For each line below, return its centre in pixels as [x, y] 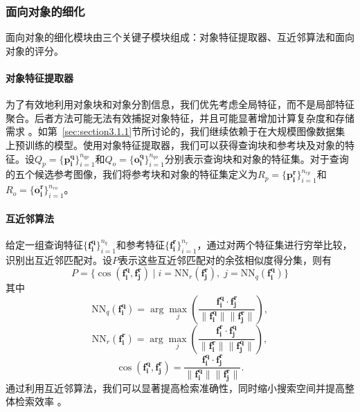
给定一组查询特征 [44, 244]
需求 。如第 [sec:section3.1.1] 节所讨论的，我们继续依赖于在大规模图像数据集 [175, 131]
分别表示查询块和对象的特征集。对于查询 [256, 158]
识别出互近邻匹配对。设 [59, 259]
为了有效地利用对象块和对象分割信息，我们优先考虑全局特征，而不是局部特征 [180, 104]
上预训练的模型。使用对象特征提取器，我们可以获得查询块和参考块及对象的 [175, 144]
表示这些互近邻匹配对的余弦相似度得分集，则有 [225, 259]
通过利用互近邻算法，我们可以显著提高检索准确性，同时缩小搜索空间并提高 [175, 387]
